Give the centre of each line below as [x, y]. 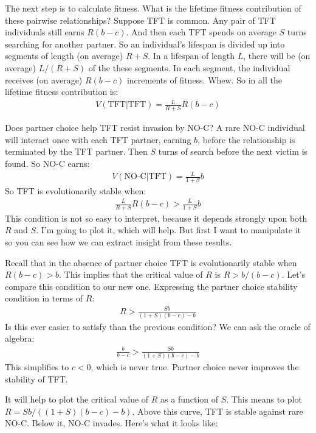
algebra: [20, 338]
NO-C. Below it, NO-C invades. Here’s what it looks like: [112, 423]
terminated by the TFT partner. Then [76, 151]
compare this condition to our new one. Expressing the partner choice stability [151, 286]
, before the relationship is [246, 139]
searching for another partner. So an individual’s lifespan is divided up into [145, 44]
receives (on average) [44, 79]
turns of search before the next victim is [233, 151]
